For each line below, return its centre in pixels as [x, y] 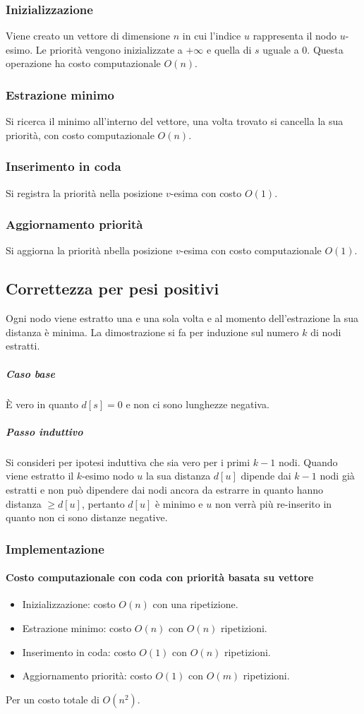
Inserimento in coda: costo [79, 651]
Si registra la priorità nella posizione [84, 192]
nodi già [337, 476]
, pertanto [103, 503]
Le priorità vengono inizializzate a [109, 49]
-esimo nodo [108, 476]
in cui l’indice [212, 36]
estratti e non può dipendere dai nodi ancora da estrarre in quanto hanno [165, 489]
